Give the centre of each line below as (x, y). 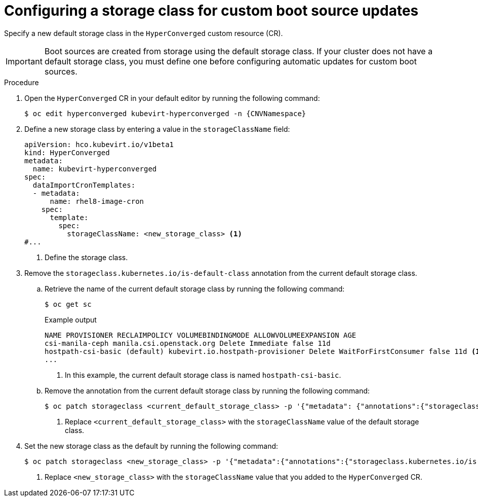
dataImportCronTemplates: (84, 185)
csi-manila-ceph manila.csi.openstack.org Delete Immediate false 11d (188, 343)
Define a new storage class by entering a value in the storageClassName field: (157, 129)
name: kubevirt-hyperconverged (95, 169)
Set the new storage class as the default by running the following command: (151, 446)
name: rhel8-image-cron (97, 201)
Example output (71, 319)
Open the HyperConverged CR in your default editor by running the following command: (172, 98)
